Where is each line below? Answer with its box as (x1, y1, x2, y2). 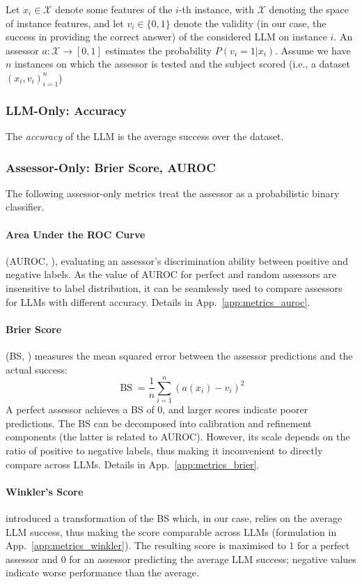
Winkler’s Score (6, 484, 84, 498)
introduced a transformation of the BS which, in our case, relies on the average (6, 511, 343, 525)
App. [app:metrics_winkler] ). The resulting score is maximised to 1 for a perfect (6, 538, 350, 553)
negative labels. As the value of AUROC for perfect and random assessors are (6, 267, 336, 282)
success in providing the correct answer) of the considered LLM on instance (6, 29, 327, 44)
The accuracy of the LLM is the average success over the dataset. (6, 128, 284, 143)
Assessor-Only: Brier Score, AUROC (6, 158, 216, 176)
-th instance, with (178, 2, 255, 16)
